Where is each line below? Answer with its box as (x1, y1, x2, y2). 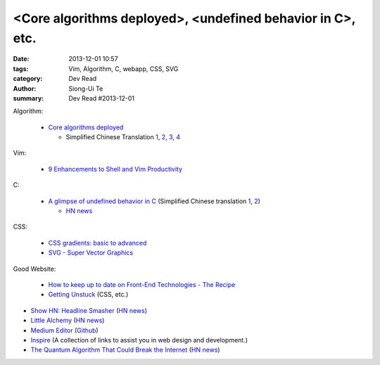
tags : (13, 64, 29, 73)
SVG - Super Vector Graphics (48, 248, 134, 257)
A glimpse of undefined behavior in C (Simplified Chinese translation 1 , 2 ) (48, 197, 260, 205)
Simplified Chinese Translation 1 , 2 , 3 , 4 (65, 133, 181, 141)
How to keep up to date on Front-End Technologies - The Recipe (48, 280, 236, 288)
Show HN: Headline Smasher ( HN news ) (30, 306, 148, 314)
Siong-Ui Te (68, 84, 103, 93)
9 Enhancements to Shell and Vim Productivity (48, 165, 183, 173)
